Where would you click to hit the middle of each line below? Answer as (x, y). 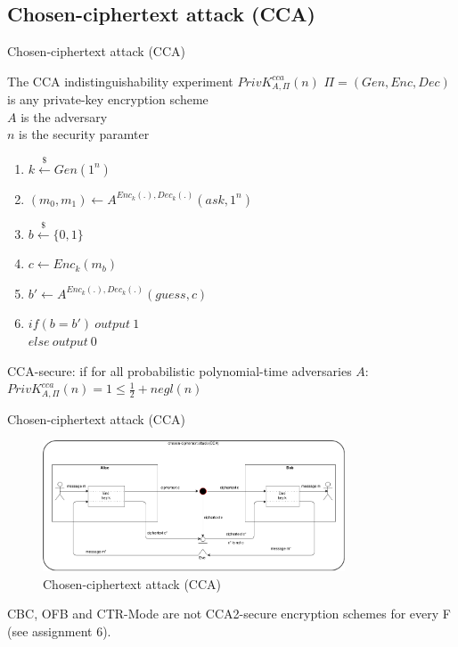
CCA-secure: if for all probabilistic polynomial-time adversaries (180, 370)
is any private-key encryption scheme (108, 99)
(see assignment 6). (59, 631)
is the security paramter (84, 134)
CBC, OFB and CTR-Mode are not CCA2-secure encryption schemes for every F (229, 614)
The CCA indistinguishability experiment (120, 81)
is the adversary (64, 116)
